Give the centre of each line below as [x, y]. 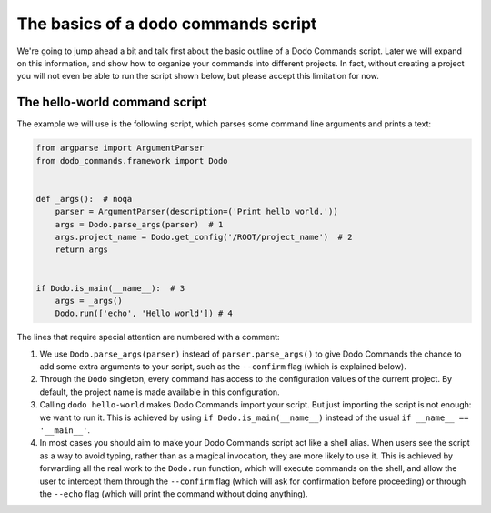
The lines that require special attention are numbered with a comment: [149, 337]
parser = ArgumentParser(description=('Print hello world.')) [196, 212]
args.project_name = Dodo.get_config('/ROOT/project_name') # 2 [204, 237]
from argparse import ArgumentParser [120, 148]
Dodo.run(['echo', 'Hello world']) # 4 [144, 313]
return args [82, 250]
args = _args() [89, 301]
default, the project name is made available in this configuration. [160, 392]
